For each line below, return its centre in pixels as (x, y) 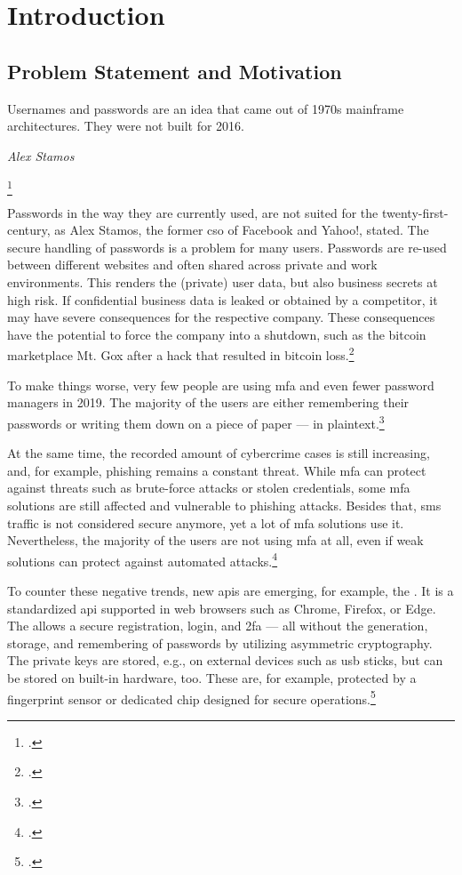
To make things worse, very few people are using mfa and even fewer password (221, 385)
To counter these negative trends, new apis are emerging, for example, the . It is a (231, 590)
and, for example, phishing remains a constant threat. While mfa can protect (217, 470)
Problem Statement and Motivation (175, 71)
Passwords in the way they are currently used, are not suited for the (193, 212)
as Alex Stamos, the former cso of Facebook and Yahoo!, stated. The (242, 230)
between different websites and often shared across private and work (192, 265)
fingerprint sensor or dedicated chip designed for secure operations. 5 (191, 697)
